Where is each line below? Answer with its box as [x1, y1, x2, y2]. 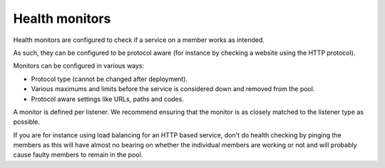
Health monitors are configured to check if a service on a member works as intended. [13, 36, 265, 44]
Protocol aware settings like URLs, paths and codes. [31, 95, 185, 103]
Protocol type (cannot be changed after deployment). [31, 75, 188, 83]
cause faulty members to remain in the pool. [13, 150, 143, 159]
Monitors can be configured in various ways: [13, 61, 145, 70]
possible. [13, 117, 41, 126]
